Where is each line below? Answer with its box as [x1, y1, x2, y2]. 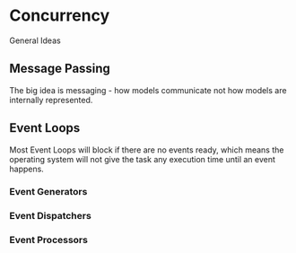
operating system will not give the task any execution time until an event [9, 153, 276, 164]
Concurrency [9, 5, 110, 26]
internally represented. [9, 94, 93, 105]
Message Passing [9, 61, 110, 76]
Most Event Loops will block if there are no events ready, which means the [9, 144, 284, 155]
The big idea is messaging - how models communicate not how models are [9, 84, 287, 95]
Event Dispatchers [9, 210, 91, 222]
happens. [9, 163, 45, 174]
